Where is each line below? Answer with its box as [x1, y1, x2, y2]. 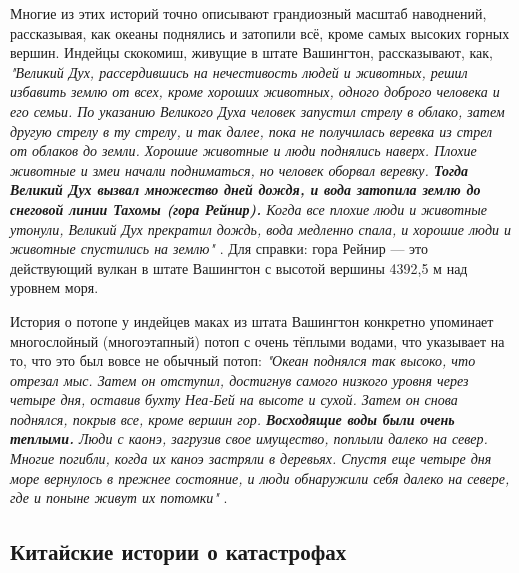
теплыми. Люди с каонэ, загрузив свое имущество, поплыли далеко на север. [10, 428, 488, 449]
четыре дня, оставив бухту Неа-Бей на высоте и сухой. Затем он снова [10, 389, 458, 410]
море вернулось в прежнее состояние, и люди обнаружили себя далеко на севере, [10, 467, 510, 488]
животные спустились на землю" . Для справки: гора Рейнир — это [10, 238, 429, 259]
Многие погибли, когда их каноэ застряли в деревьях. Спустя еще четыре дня [10, 448, 492, 469]
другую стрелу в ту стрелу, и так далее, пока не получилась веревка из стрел [10, 120, 493, 141]
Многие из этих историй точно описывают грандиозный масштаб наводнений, [10, 3, 487, 23]
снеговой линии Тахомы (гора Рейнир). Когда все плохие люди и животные [10, 198, 487, 219]
